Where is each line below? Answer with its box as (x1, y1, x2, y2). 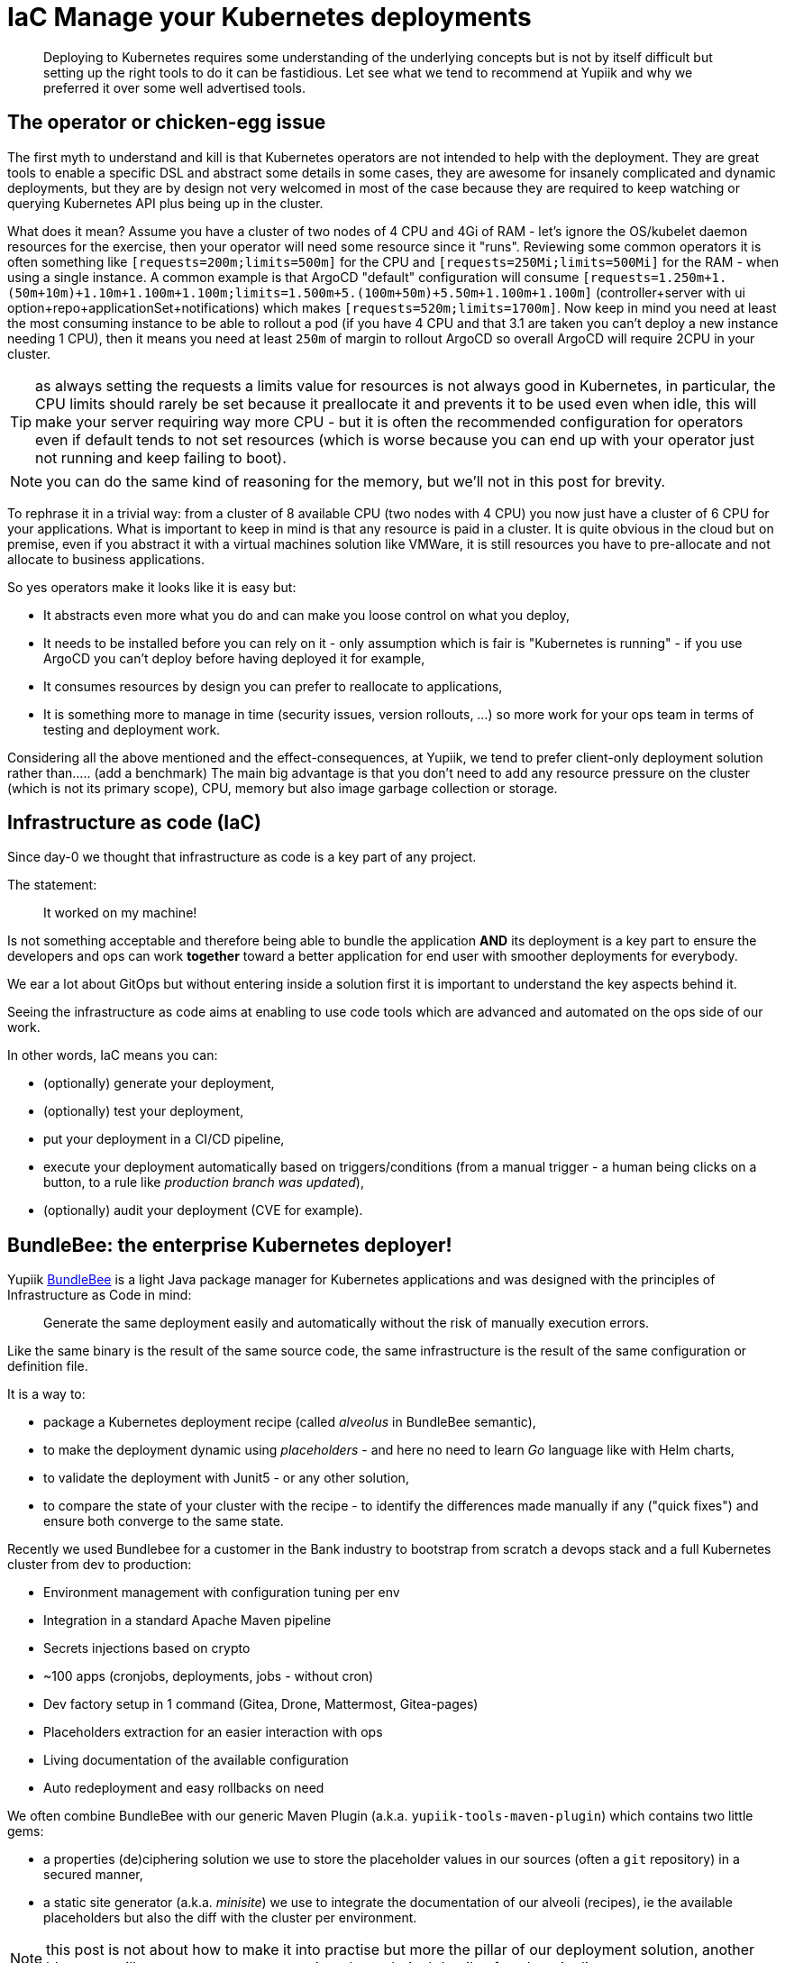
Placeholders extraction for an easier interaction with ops (43, 1724, 383, 1740)
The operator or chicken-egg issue (7, 111, 326, 134)
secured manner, (43, 1867, 143, 1883)
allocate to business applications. (7, 551, 205, 567)
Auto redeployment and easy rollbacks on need (43, 1780, 324, 1796)
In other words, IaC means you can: (7, 1047, 218, 1064)
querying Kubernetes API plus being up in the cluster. (7, 195, 324, 211)
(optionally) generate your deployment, (43, 1075, 275, 1091)
